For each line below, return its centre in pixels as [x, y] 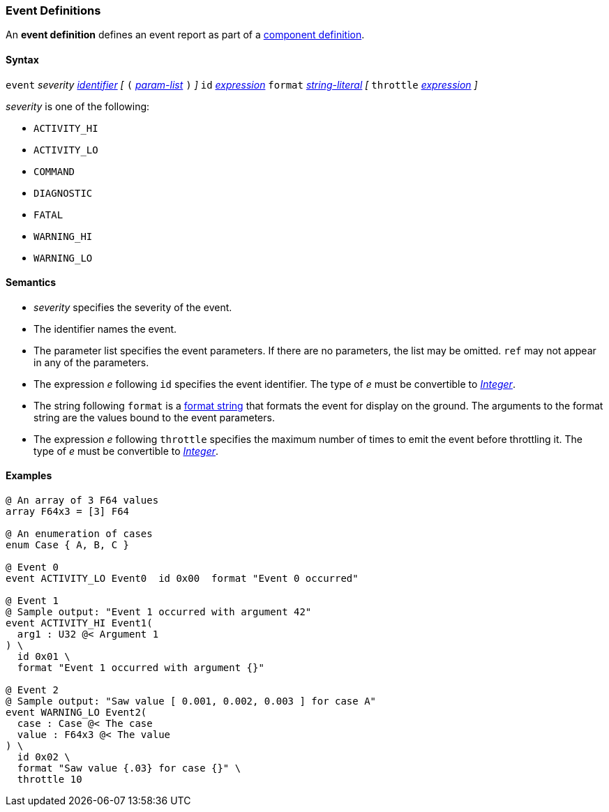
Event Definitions [53, 10]
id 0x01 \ [44, 657]
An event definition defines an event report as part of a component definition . [185, 35]
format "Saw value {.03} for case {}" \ [129, 768]
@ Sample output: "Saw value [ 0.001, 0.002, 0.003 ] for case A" [191, 701]
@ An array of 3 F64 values [82, 501]
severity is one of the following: [78, 106]
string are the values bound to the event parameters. [154, 417]
